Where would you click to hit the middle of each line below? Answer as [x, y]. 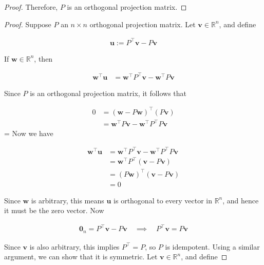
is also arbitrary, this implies [74, 246]
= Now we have [29, 133]
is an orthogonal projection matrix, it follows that [108, 93]
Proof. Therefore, [31, 7]
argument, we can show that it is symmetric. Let [81, 257]
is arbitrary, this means [68, 200]
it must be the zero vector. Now [54, 210]
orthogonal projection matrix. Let [143, 24]
